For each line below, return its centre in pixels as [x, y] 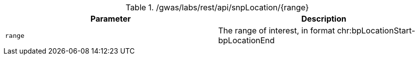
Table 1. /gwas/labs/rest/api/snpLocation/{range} [217, 7]
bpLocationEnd [247, 40]
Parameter [111, 19]
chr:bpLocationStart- [376, 30]
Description [324, 19]
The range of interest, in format [277, 30]
